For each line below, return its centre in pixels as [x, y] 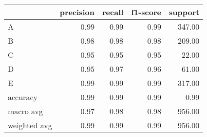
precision [77, 12]
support [184, 12]
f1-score [146, 12]
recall [113, 12]
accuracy [23, 97]
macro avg [26, 111]
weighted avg [30, 125]
